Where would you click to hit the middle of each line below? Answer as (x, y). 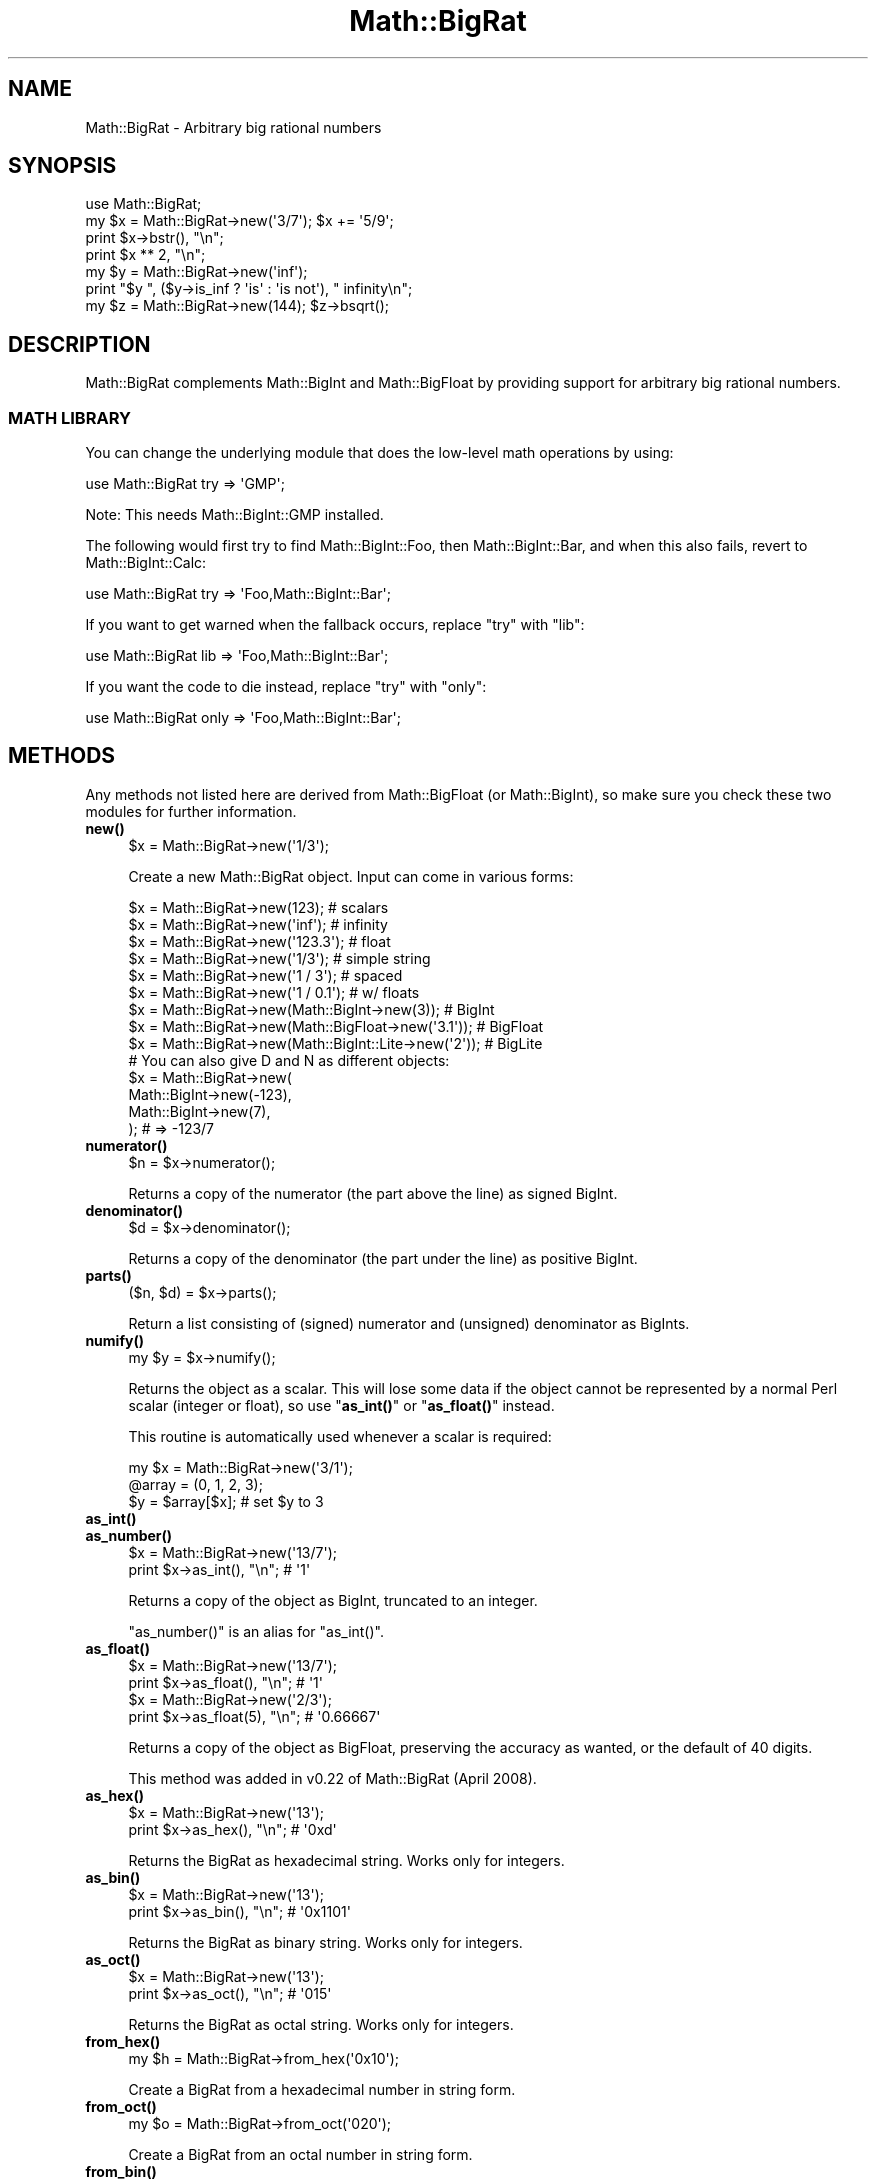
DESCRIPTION (79, 344)
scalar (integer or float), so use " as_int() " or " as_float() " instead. (341, 1405)
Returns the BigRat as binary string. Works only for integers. (325, 1942)
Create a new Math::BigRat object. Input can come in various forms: (351, 876)
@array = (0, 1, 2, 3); (195, 1484)
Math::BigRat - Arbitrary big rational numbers (233, 127)
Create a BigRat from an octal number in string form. (300, 2154)
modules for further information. (191, 811)
